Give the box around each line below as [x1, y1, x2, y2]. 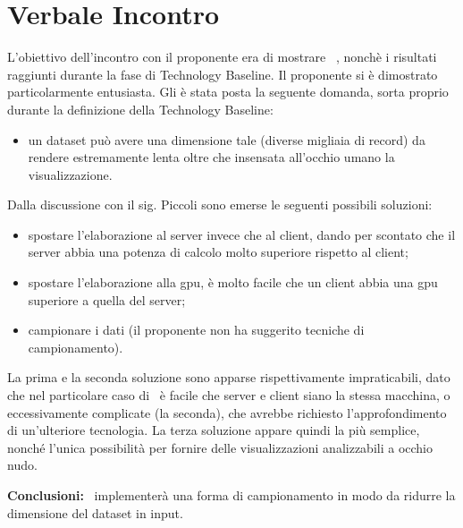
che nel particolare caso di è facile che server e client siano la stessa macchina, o [7, 386, 450, 405]
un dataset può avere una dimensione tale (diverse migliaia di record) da [28, 130, 425, 149]
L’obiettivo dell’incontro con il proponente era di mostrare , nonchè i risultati [7, 47, 437, 66]
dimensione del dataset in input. [7, 503, 183, 522]
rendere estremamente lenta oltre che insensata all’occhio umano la [28, 148, 395, 166]
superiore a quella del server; [28, 290, 186, 309]
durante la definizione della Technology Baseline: [7, 99, 274, 118]
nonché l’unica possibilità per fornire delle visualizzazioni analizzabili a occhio [7, 438, 433, 456]
